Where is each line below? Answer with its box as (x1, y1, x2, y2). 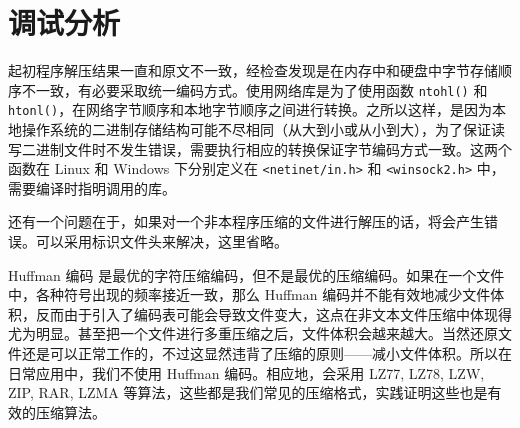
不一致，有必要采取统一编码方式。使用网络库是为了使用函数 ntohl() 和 (21, 79, 488, 100)
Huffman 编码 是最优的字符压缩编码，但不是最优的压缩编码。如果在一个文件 (8, 264, 505, 285)
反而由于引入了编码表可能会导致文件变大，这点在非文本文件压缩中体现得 (35, 303, 512, 324)
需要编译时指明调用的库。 (8, 177, 176, 198)
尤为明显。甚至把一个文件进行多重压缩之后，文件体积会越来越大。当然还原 (8, 323, 498, 344)
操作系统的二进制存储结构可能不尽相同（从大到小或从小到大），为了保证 (21, 119, 491, 140)
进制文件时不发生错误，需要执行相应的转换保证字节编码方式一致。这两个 (35, 138, 512, 159)
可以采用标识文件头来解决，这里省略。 (35, 231, 288, 252)
